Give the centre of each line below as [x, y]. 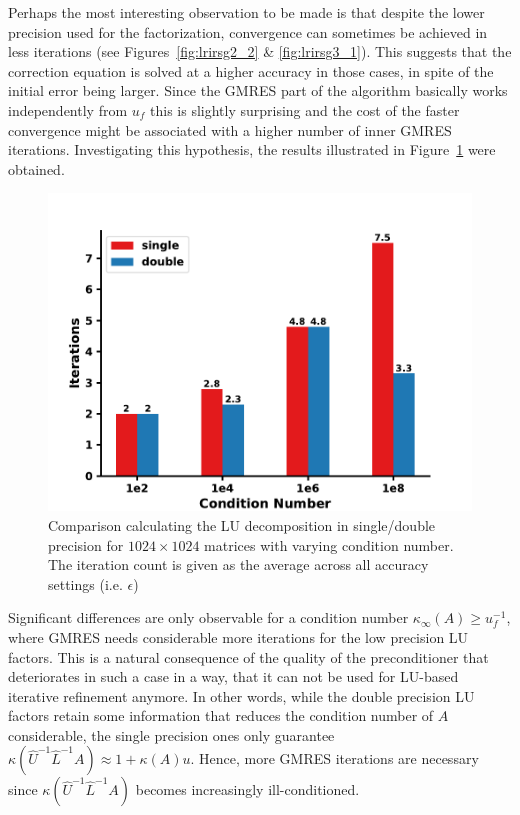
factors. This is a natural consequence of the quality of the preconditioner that [248, 656]
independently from [68, 109]
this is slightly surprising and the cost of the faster [305, 109]
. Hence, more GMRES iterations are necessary [334, 758]
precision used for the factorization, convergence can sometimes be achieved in [248, 31]
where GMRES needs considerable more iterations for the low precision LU [238, 636]
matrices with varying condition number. [329, 544]
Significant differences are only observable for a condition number [208, 617]
